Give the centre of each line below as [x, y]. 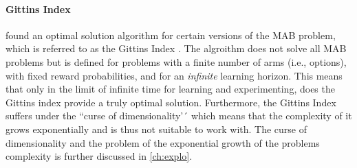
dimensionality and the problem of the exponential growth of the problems [163, 142]
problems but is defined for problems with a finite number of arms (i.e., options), [176, 61]
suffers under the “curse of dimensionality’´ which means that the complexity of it [179, 116]
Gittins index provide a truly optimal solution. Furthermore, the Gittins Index [171, 102]
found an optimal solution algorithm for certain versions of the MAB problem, [171, 35]
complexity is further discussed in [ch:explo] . [99, 156]
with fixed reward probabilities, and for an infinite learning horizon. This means [174, 75]
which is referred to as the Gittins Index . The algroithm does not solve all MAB [176, 48]
